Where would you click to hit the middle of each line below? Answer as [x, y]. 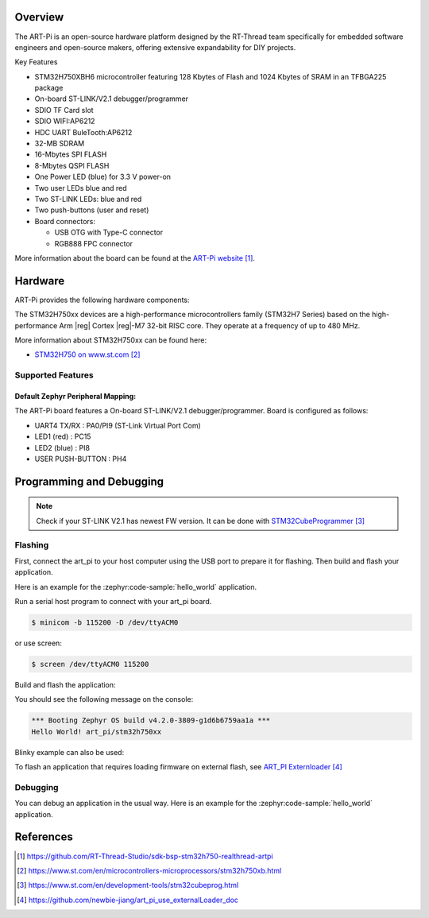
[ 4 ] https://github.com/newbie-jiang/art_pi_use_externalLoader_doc [128, 900]
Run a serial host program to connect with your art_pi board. [113, 602]
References [44, 837]
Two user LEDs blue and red [81, 188]
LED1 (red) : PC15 [63, 436]
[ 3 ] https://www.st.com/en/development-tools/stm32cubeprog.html [128, 885]
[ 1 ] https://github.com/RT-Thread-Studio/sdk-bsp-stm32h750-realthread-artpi [145, 856]
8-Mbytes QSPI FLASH [72, 165]
